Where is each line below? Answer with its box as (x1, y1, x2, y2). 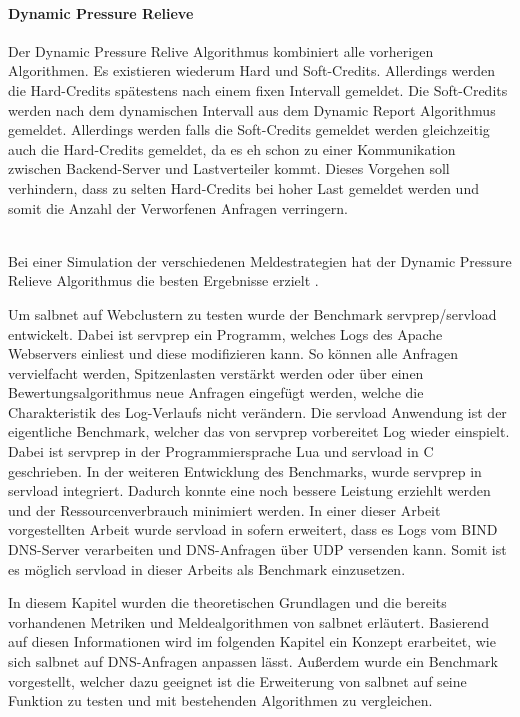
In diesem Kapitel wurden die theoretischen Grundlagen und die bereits (8, 592, 447, 613)
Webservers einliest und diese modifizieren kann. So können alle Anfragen (8, 343, 459, 364)
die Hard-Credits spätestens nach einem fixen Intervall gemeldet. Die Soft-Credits (8, 79, 508, 100)
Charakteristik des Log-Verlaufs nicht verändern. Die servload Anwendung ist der (8, 401, 507, 422)
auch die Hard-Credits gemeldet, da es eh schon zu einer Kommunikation (8, 138, 456, 159)
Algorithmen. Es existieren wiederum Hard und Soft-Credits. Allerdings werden (8, 60, 495, 81)
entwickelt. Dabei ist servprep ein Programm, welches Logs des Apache (8, 323, 443, 344)
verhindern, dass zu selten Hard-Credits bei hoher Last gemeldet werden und (8, 177, 479, 198)
